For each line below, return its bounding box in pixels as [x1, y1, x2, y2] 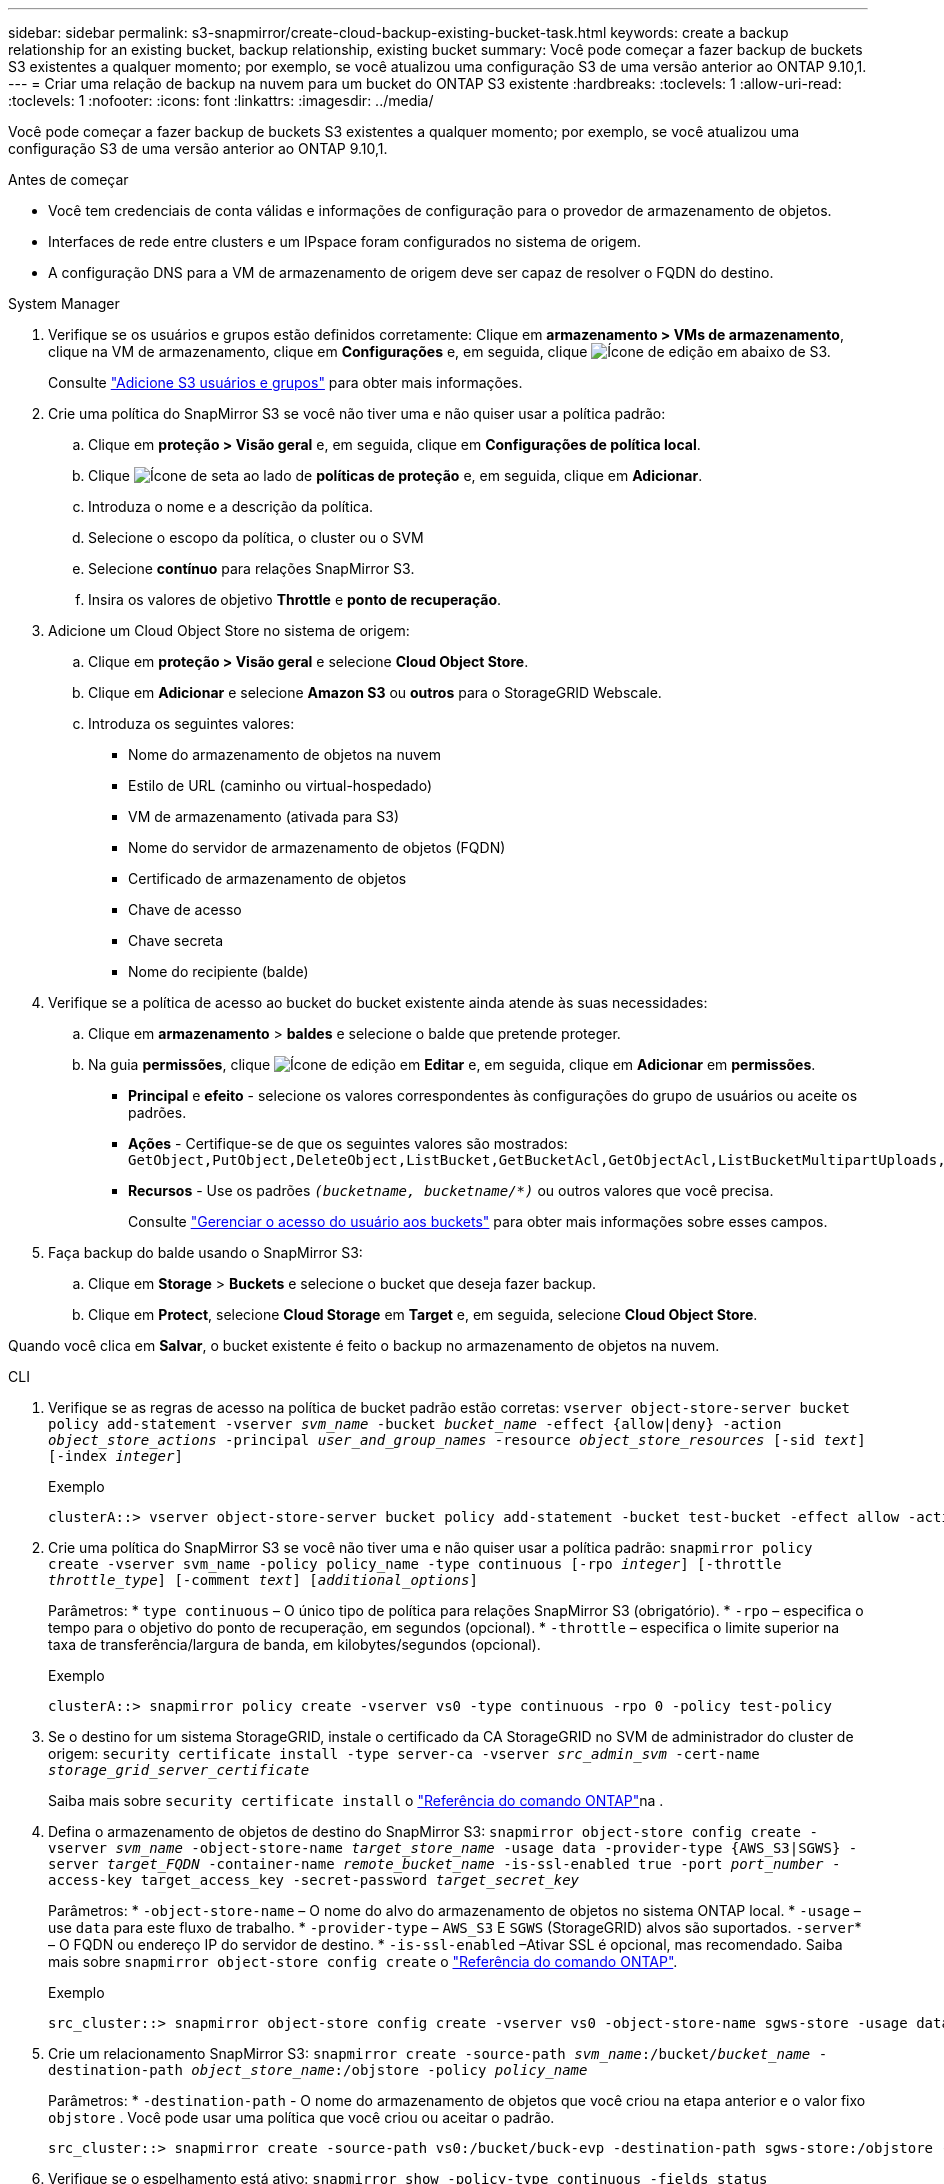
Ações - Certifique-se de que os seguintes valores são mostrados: [128, 1135, 568, 1152]
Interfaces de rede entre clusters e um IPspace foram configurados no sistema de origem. [48, 233, 642, 250]
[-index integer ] [48, 1448, 183, 1464]
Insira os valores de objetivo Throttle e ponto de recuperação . [88, 591, 502, 608]
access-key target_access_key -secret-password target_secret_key [48, 1872, 580, 1888]
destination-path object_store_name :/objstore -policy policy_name [48, 2062, 588, 2078]
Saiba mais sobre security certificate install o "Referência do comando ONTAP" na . [48, 1792, 664, 1809]
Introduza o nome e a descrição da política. [88, 498, 374, 515]
